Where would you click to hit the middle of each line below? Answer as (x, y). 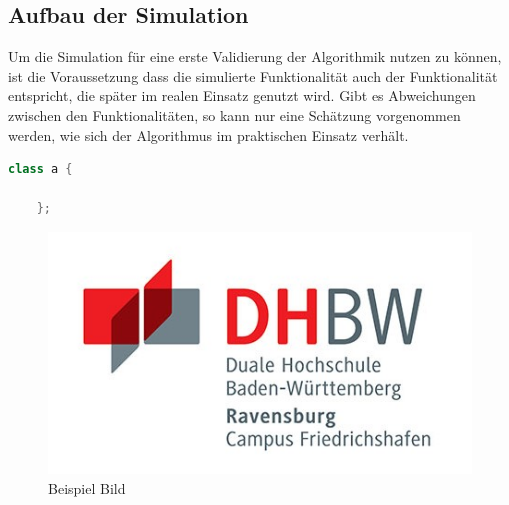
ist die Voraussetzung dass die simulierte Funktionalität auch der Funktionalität (253, 75)
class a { (40, 169)
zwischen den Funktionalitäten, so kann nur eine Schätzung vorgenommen (234, 114)
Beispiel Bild (87, 487)
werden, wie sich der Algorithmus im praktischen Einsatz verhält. (208, 134)
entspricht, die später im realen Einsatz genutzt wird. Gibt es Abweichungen (242, 95)
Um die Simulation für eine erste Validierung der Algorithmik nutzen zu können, (255, 56)
